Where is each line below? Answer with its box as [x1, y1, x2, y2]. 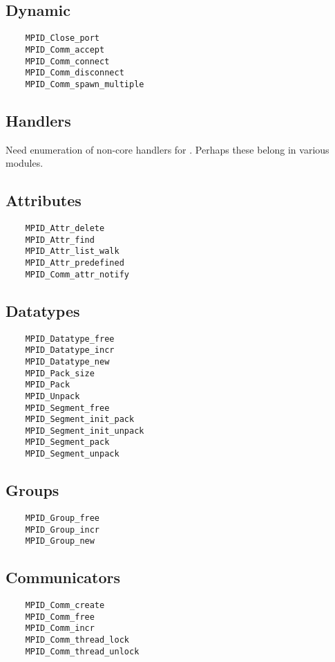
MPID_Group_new [25, 536, 95, 546]
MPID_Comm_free [25, 612, 95, 622]
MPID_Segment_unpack [25, 449, 119, 459]
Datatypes [6, 300, 80, 321]
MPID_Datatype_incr [25, 345, 115, 356]
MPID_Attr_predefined [25, 258, 124, 268]
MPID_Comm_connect [25, 56, 110, 66]
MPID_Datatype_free [25, 333, 115, 344]
